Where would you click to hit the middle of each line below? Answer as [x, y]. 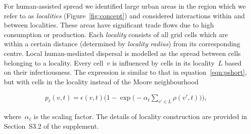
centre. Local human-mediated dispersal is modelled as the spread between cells [122, 53]
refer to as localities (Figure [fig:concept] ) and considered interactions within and [125, 15]
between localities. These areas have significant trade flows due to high [109, 25]
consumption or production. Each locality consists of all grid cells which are [116, 34]
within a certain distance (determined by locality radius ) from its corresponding [122, 44]
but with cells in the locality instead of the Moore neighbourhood [101, 81]
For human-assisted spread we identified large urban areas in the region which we [125, 6]
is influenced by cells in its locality [163, 62]
